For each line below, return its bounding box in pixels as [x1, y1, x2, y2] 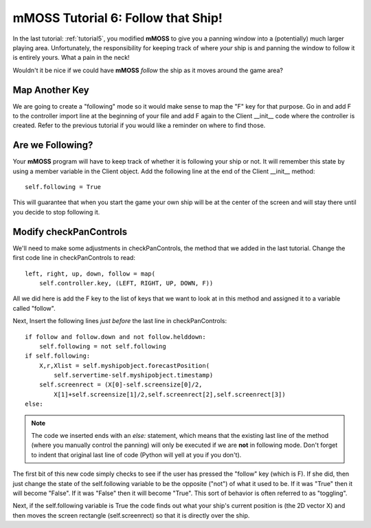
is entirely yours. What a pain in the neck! [12, 54, 130, 62]
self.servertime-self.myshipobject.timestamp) [54, 371, 214, 379]
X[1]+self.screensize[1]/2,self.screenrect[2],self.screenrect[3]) [54, 390, 286, 398]
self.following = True [25, 183, 102, 191]
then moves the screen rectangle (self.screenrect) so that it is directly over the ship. [12, 511, 250, 519]
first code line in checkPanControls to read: [12, 254, 135, 262]
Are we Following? [12, 140, 93, 151]
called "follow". [12, 304, 56, 312]
